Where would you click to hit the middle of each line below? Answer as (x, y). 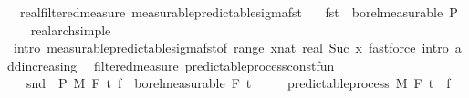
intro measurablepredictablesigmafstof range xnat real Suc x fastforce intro (231, 48)
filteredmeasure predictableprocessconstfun (214, 65)
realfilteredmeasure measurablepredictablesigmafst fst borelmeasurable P (239, 12)
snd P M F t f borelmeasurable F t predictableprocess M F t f (238, 83)
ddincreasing (42, 65)
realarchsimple (71, 29)
